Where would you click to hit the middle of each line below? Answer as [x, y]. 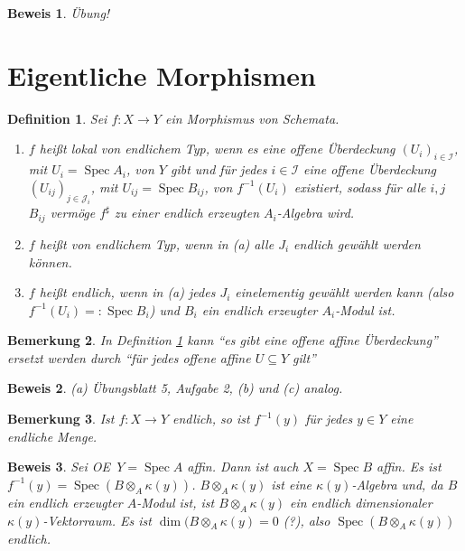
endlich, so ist [211, 419]
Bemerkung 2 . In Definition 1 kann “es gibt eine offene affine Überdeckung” [223, 340]
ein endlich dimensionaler [361, 502]
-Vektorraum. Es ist [97, 520]
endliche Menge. [52, 436]
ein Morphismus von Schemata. [252, 118]
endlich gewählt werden [357, 243]
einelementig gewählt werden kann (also [344, 292]
